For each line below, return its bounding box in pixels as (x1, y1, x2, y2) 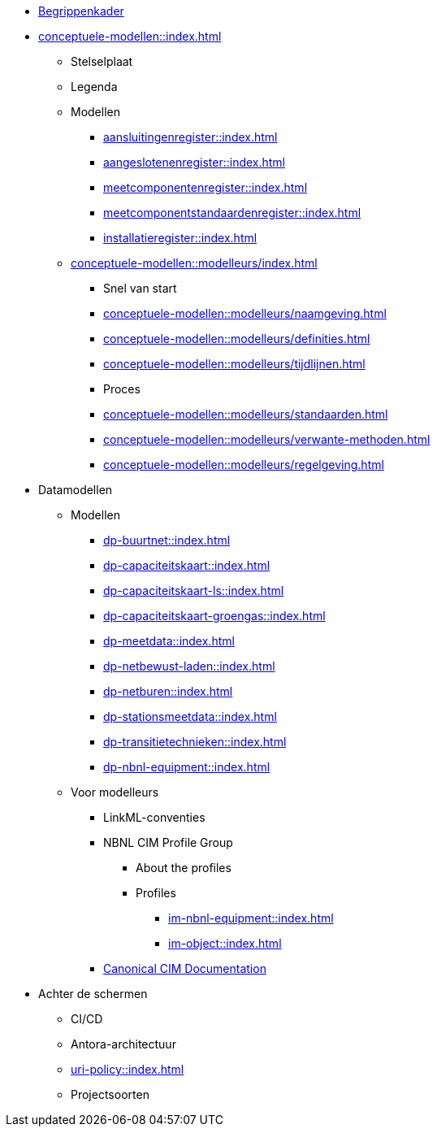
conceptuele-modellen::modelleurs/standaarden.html (103, 407, 388, 421)
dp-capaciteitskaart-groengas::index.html (103, 609, 326, 623)
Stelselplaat (71, 54, 133, 68)
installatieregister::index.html (103, 231, 257, 245)
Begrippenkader (38, 4, 124, 18)
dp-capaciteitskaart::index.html (103, 558, 270, 572)
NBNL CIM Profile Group (103, 836, 233, 849)
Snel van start (103, 281, 177, 295)
